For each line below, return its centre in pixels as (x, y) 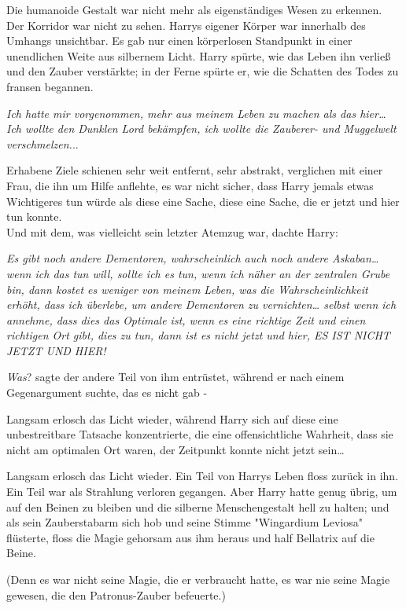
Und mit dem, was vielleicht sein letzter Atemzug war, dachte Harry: (172, 231)
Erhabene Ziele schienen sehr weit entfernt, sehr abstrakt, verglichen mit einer (195, 170)
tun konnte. (34, 216)
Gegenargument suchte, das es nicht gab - (107, 393)
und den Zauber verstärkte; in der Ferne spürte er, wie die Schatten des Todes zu (203, 71)
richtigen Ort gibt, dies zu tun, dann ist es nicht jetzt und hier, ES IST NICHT (198, 335)
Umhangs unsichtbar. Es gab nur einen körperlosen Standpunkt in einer (179, 40)
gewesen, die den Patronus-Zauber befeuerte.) (116, 594)
